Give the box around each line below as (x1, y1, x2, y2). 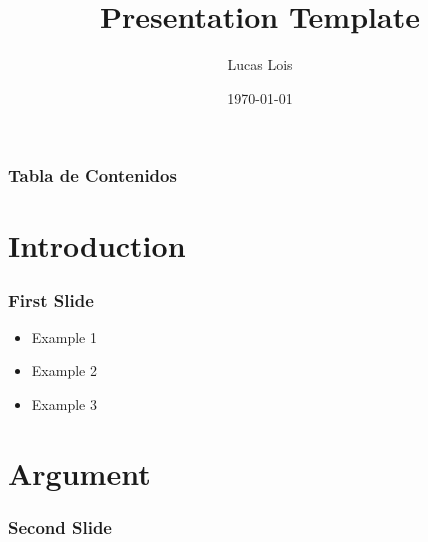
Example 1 (31, 326, 97, 347)
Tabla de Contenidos (8, 163, 177, 188)
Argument (8, 452, 151, 493)
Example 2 (31, 360, 97, 381)
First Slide (8, 287, 94, 312)
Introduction (8, 225, 186, 266)
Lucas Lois (227, 54, 293, 75)
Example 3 (31, 394, 97, 415)
